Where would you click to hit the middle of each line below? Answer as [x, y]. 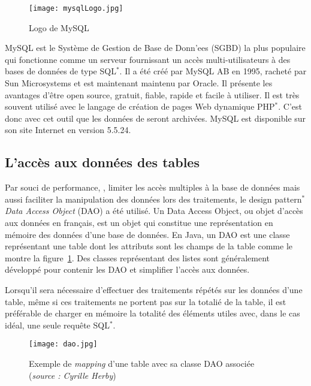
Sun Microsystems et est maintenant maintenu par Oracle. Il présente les [139, 83]
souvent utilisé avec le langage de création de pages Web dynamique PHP [140, 106]
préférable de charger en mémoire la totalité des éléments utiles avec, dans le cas [153, 313]
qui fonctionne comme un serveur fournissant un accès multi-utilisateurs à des [148, 59]
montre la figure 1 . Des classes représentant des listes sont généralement [138, 257]
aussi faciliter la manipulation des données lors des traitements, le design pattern [153, 199]
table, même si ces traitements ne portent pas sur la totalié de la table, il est [146, 301]
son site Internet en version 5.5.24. [68, 130]
